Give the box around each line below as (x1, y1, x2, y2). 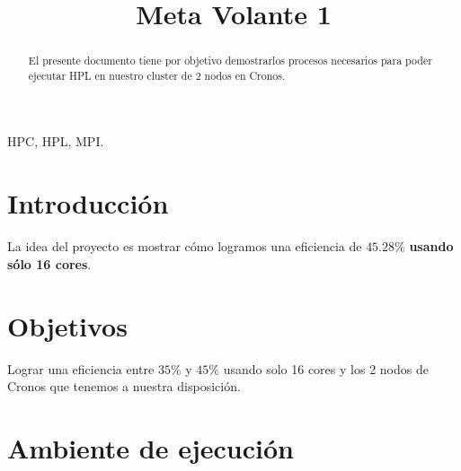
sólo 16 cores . (7, 254, 92, 273)
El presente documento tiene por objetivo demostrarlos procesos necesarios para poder (28, 53, 432, 68)
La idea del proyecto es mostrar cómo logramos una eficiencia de (7, 237, 362, 256)
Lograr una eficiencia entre (7, 359, 155, 378)
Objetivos (7, 307, 128, 344)
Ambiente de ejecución (7, 429, 294, 466)
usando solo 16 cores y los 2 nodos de (223, 359, 429, 378)
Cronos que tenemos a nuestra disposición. (7, 377, 241, 396)
